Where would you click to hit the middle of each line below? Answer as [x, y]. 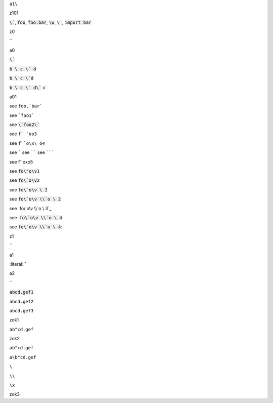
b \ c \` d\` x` [28, 87]
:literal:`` [18, 264]
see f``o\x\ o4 [27, 143]
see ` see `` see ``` [32, 152]
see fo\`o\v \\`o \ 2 [35, 199]
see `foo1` [22, 115]
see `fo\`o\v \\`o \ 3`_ [30, 208]
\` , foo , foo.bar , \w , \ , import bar [51, 22]
